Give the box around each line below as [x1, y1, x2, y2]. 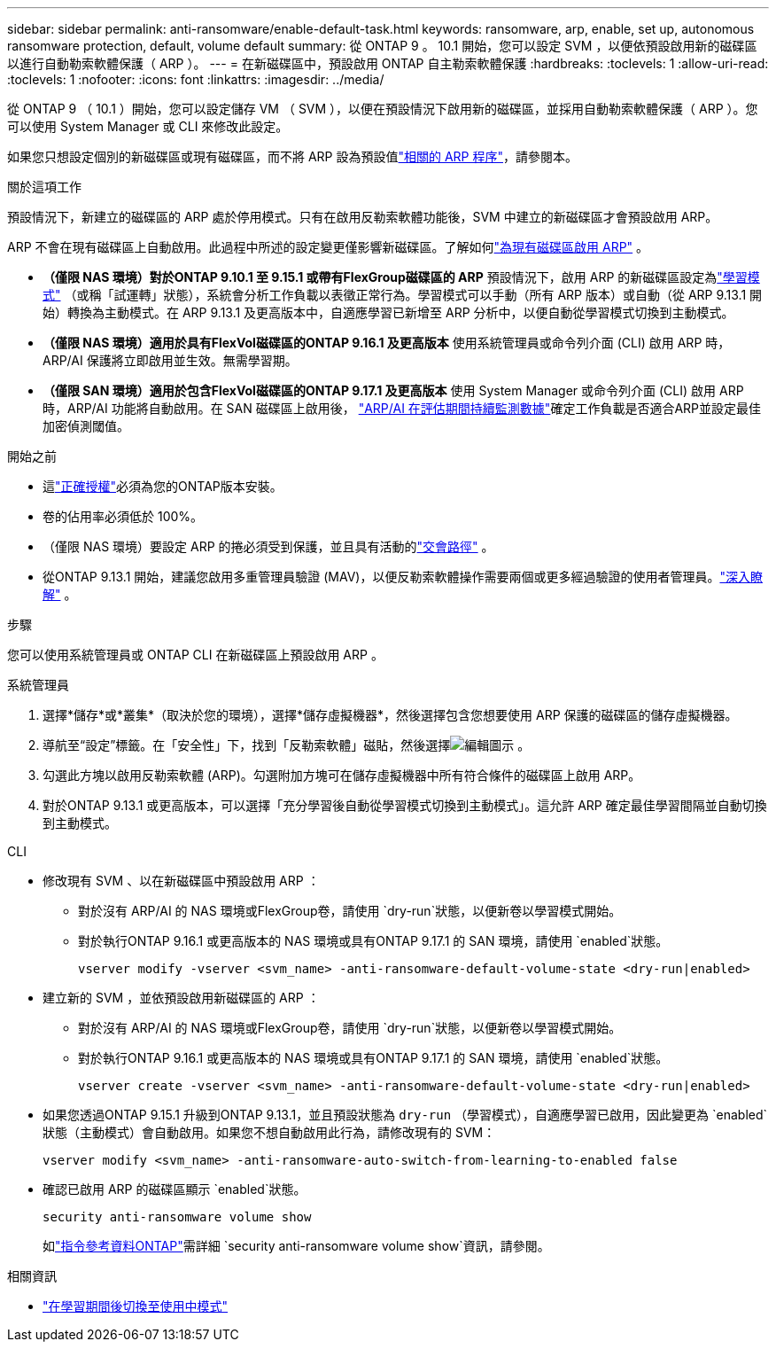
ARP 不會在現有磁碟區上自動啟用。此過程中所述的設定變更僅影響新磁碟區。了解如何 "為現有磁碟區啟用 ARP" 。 [7, 239, 649, 254]
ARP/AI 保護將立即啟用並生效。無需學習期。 [43, 353, 298, 368]
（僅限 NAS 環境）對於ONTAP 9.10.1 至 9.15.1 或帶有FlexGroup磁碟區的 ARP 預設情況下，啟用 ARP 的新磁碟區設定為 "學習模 [43, 269, 760, 285]
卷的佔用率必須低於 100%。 [43, 509, 204, 524]
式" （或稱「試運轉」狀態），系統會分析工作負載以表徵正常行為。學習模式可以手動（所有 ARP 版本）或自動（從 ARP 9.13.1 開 [43, 287, 763, 302]
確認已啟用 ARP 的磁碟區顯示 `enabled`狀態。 [43, 1181, 307, 1197]
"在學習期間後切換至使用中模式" [43, 1298, 229, 1314]
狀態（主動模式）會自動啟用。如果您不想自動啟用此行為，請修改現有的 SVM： [43, 1125, 496, 1140]
